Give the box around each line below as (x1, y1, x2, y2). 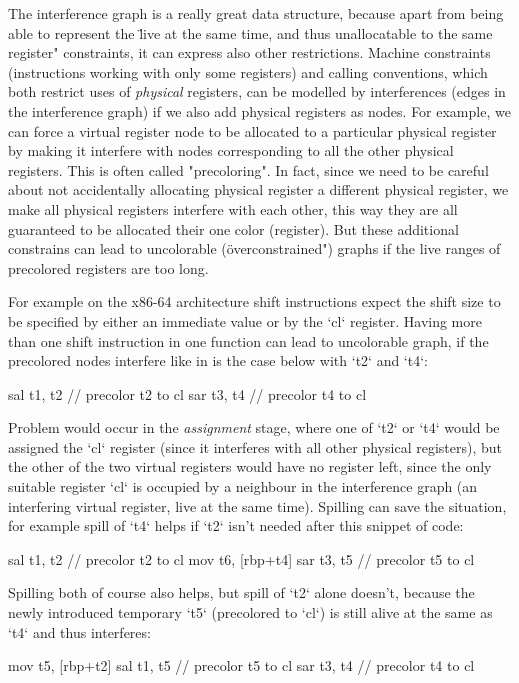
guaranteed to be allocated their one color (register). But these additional (8, 218, 459, 239)
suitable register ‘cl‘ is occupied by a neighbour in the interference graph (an (8, 476, 478, 497)
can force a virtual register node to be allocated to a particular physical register (8, 120, 497, 141)
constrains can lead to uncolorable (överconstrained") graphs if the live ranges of (8, 238, 501, 259)
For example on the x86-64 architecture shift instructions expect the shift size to (8, 291, 501, 312)
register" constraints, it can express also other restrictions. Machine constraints (8, 42, 491, 63)
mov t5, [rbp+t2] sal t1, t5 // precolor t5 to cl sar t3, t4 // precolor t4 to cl (8, 655, 475, 676)
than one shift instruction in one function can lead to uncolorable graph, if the (8, 330, 489, 351)
